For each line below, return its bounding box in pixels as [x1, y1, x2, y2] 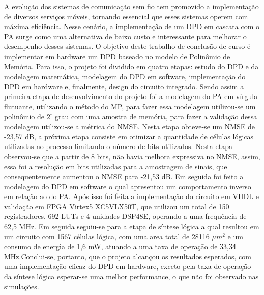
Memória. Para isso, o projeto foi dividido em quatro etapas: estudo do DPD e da [4, 61, 259, 71]
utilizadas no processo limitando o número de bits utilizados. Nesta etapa [4, 141, 232, 152]
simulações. [4, 281, 39, 291]
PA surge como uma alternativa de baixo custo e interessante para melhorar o [4, 31, 247, 41]
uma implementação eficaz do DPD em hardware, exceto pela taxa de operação [4, 261, 251, 272]
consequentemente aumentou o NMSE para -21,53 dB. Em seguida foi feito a [4, 171, 244, 182]
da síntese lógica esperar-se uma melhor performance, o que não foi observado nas [4, 271, 259, 282]
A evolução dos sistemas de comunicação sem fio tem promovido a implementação [4, 1, 259, 11]
